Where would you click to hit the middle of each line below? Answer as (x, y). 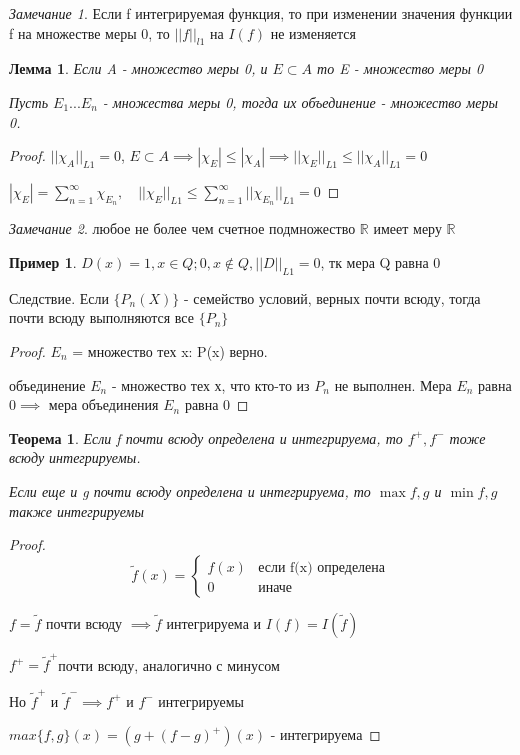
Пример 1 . (43, 261)
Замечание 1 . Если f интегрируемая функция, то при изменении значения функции (261, 13)
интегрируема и (214, 622)
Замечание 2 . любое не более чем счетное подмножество (182, 228)
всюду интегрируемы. (75, 457)
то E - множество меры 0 (400, 68)
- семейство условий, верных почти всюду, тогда (332, 297)
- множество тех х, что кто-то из (210, 384)
